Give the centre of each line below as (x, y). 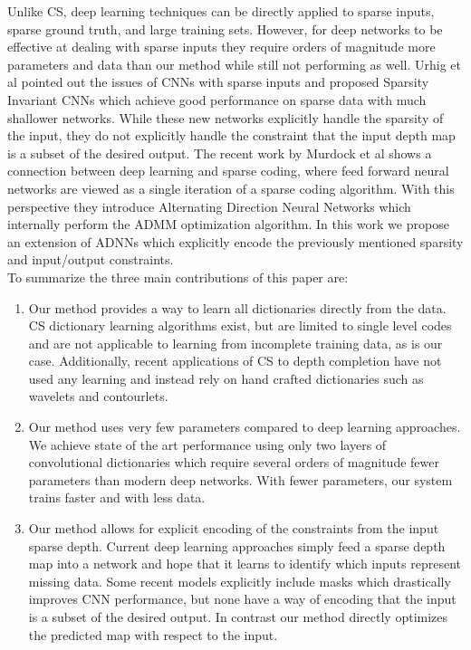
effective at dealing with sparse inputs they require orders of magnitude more (221, 47)
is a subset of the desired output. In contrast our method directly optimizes (238, 617)
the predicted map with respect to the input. (153, 634)
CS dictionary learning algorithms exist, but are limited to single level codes (240, 325)
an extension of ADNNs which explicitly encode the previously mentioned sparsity (235, 241)
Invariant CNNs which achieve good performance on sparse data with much (217, 99)
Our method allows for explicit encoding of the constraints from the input (234, 528)
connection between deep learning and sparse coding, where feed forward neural (228, 171)
